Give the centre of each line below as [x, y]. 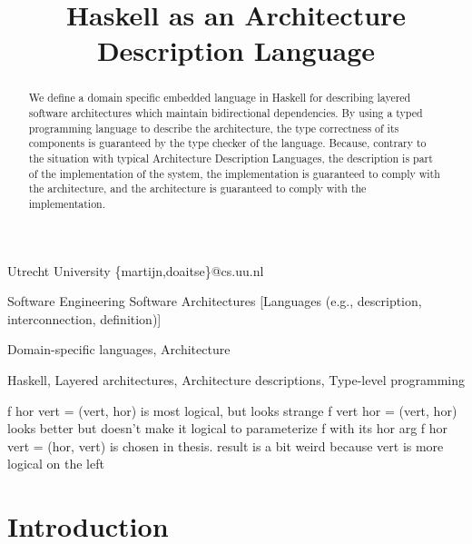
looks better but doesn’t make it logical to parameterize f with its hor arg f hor [228, 428]
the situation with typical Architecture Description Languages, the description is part [231, 158]
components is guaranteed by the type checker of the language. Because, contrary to [227, 143]
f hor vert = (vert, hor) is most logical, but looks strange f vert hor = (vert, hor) [232, 410]
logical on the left [56, 464]
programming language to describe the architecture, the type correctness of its [214, 128]
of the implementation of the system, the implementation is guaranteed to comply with [234, 173]
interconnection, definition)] [84, 318]
